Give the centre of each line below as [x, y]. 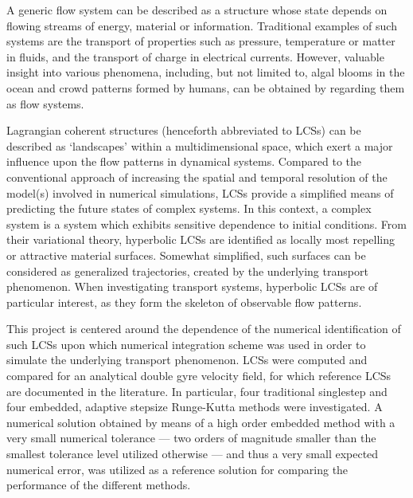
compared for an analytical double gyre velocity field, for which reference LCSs [199, 376]
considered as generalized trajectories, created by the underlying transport [187, 271]
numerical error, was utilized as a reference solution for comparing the [177, 469]
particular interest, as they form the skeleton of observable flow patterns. [184, 302]
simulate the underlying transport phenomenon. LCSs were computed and [187, 360]
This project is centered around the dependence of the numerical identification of [204, 329]
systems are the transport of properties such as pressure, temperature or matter [201, 41]
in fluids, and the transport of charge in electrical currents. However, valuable [195, 56]
